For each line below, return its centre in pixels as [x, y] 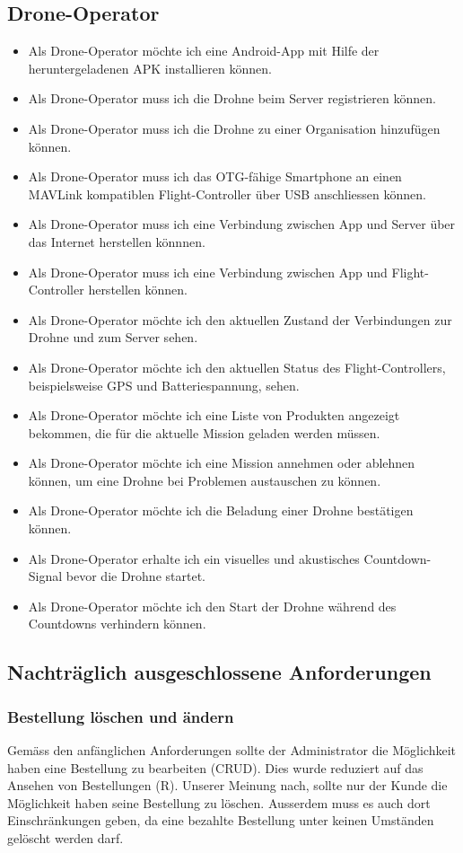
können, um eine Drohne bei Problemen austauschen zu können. [205, 480]
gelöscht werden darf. [66, 838]
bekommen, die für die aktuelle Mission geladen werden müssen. [204, 432]
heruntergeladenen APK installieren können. [150, 68]
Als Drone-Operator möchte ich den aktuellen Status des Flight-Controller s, [237, 367]
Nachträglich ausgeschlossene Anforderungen [219, 672]
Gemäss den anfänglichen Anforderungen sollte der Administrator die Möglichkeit [231, 750]
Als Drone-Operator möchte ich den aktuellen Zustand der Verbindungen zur [240, 319]
